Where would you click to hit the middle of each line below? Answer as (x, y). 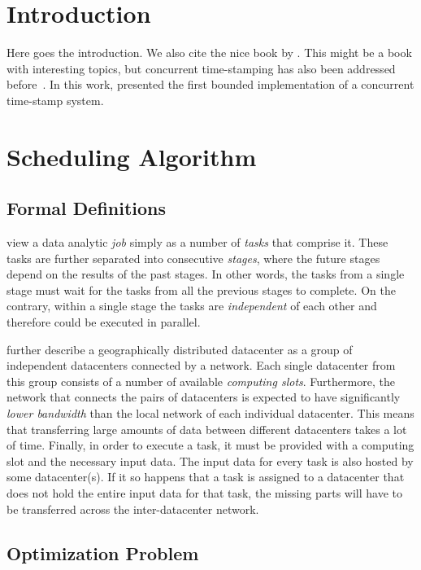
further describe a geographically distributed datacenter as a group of (180, 349)
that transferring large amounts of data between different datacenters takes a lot (207, 429)
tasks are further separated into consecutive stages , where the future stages (193, 258)
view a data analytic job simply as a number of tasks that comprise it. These (197, 242)
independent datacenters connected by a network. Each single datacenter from (201, 365)
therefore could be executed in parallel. (104, 322)
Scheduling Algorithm (132, 156)
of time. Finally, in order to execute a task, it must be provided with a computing (210, 445)
